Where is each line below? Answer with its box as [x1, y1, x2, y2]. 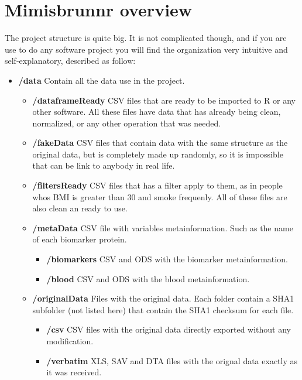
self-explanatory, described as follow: [5, 54, 136, 67]
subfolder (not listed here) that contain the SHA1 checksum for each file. [32, 303, 294, 316]
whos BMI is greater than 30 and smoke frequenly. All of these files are [32, 190, 287, 203]
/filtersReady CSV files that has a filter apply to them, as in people [32, 179, 283, 191]
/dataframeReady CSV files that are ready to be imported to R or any [32, 94, 296, 106]
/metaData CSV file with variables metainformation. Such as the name [32, 221, 293, 234]
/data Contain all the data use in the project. [18, 74, 185, 86]
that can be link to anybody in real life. [32, 159, 175, 172]
